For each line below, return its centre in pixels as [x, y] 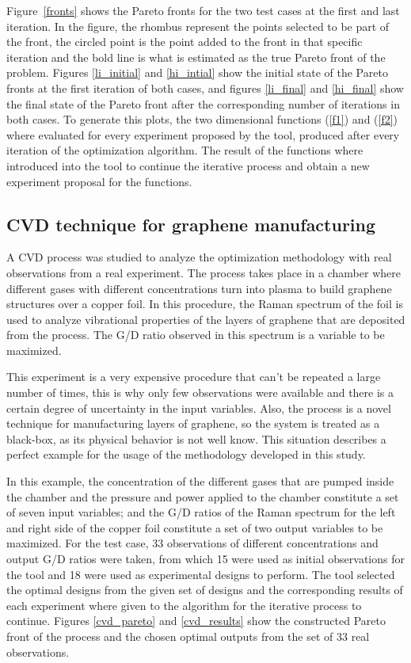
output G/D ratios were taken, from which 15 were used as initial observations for [205, 559]
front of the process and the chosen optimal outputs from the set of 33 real [188, 636]
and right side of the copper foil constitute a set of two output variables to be [195, 527]
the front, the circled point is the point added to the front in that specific [185, 42]
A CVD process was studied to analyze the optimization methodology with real [199, 257]
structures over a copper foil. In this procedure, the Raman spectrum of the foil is [205, 304]
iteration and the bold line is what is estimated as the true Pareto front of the [196, 57]
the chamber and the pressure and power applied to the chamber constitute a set [203, 496]
